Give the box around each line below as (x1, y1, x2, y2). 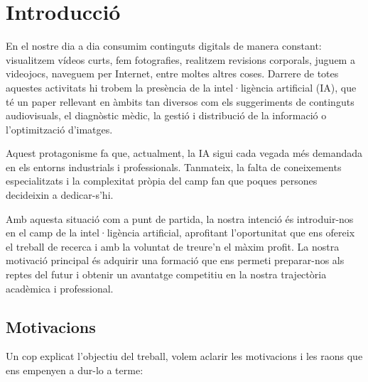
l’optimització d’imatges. (6, 121, 113, 136)
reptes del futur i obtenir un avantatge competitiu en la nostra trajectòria (6, 267, 327, 282)
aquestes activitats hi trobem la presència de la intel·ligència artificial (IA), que (6, 80, 357, 94)
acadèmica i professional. (6, 280, 114, 295)
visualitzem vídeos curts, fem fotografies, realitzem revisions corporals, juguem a (6, 52, 355, 67)
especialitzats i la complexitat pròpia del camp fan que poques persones (6, 173, 318, 188)
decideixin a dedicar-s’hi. (6, 187, 114, 202)
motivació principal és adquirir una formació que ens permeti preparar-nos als (6, 253, 345, 268)
